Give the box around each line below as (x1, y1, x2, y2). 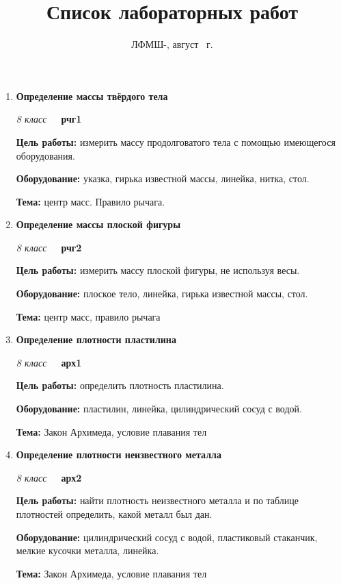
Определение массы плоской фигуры (16, 217, 181, 232)
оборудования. (16, 148, 75, 162)
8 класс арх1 (16, 355, 82, 369)
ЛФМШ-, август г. (131, 37, 213, 51)
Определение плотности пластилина (16, 332, 176, 347)
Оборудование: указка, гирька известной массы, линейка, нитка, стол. (16, 171, 310, 186)
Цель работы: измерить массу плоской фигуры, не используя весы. (16, 263, 300, 277)
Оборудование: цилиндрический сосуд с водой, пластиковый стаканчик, (16, 530, 318, 544)
